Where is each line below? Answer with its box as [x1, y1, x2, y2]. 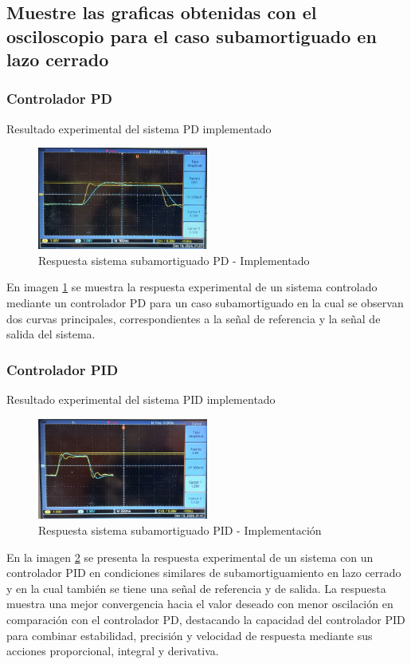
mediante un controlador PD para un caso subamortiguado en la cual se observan [6, 294, 404, 310]
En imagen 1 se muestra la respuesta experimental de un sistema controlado [6, 279, 378, 295]
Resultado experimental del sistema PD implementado [6, 120, 272, 136]
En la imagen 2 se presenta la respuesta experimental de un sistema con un [6, 548, 374, 565]
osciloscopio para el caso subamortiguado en [6, 23, 377, 48]
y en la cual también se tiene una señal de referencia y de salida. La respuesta [6, 579, 386, 596]
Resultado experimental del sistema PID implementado [6, 390, 276, 407]
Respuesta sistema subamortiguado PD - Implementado [38, 251, 310, 268]
